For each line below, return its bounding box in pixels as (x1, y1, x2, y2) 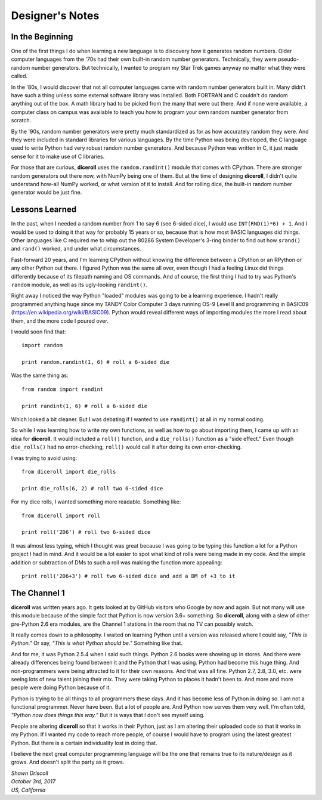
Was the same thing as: (11, 372, 69, 379)
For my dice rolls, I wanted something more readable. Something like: (11, 498, 181, 505)
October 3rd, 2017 (11, 778, 56, 785)
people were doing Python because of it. (11, 684, 112, 691)
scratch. (11, 117, 32, 124)
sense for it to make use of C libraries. (11, 153, 105, 160)
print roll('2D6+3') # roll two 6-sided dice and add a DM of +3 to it (21, 573, 236, 579)
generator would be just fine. (11, 189, 82, 196)
